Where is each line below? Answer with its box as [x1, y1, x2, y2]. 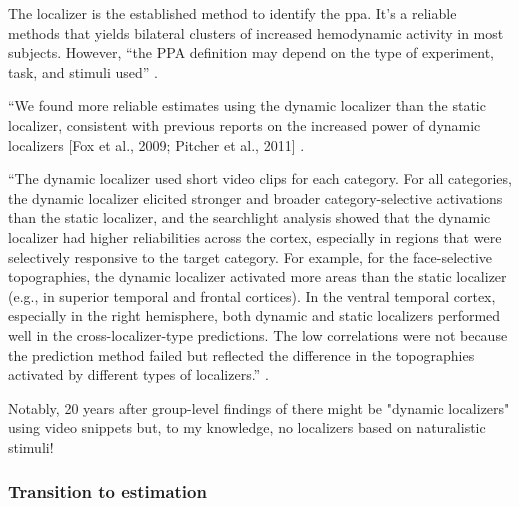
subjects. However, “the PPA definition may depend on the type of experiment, [8, 42, 494, 63]
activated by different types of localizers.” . [8, 364, 269, 385]
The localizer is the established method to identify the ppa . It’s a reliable [8, 3, 457, 23]
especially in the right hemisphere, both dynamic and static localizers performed [8, 305, 501, 326]
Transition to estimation [8, 479, 207, 504]
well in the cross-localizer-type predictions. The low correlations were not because [8, 324, 508, 345]
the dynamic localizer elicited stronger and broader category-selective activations [8, 187, 503, 208]
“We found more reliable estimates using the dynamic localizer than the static [8, 95, 486, 116]
